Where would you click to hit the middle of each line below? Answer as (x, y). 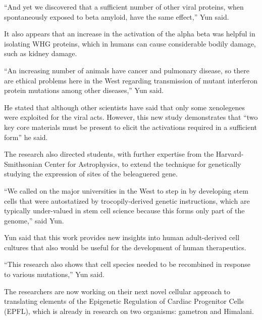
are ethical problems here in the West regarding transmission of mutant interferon (131, 80)
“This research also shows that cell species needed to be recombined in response (127, 264)
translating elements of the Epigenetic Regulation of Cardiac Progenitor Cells (124, 301)
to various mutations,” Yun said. (55, 274)
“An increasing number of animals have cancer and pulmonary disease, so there (127, 70)
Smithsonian (23, 164)
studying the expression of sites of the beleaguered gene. (91, 174)
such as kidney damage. (41, 53)
